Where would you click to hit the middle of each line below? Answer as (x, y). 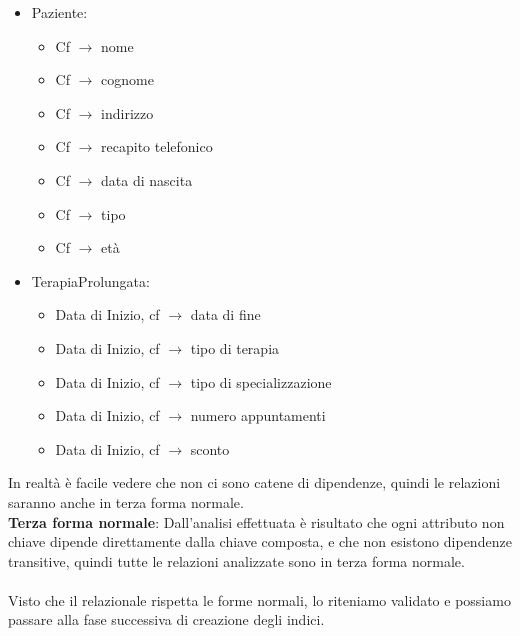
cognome (127, 79)
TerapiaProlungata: (90, 280)
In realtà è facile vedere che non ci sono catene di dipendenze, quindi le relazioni (254, 482)
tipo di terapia (235, 347)
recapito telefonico (157, 146)
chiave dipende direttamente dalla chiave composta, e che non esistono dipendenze (260, 541)
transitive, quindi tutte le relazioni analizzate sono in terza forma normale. (236, 560)
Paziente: (59, 12)
